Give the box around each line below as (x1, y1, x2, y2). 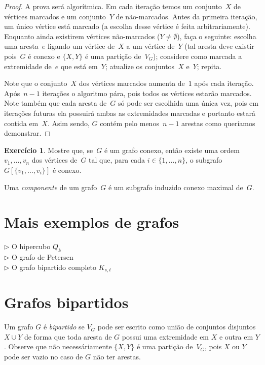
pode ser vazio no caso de (4, 351, 83, 361)
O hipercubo (12, 241, 51, 252)
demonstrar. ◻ (4, 128, 51, 138)
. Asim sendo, (47, 117, 90, 128)
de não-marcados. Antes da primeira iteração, (116, 11, 257, 21)
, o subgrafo (185, 155, 222, 165)
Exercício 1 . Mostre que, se (4, 144, 93, 155)
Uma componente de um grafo (4, 181, 97, 192)
